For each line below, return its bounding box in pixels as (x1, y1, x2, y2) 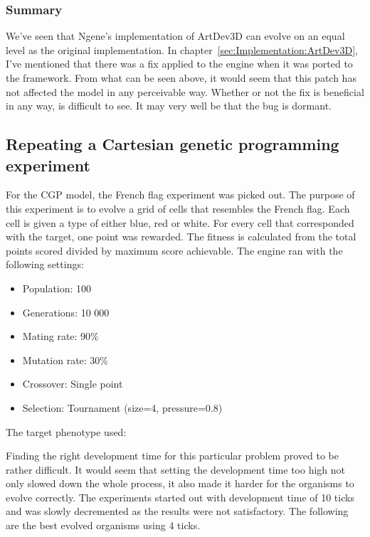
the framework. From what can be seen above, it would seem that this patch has (6, 70, 356, 85)
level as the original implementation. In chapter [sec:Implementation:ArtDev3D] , (6, 42, 358, 57)
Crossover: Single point (22, 376, 123, 391)
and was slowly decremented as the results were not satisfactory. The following (6, 504, 349, 519)
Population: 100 (22, 280, 92, 295)
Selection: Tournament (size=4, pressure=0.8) (22, 400, 223, 415)
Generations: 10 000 (22, 304, 110, 319)
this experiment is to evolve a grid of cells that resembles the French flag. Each (6, 201, 350, 216)
